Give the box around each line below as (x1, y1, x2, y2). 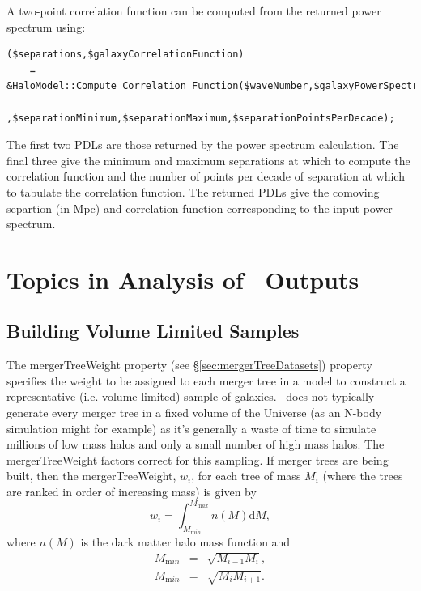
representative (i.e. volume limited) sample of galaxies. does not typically (6, 388, 375, 405)
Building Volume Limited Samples (6, 318, 300, 343)
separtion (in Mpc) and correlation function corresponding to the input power (6, 199, 393, 216)
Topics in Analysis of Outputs (6, 262, 359, 295)
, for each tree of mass (191, 467, 301, 484)
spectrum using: (6, 18, 86, 35)
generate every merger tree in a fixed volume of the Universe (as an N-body (6, 404, 382, 421)
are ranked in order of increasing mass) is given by (6, 483, 257, 500)
